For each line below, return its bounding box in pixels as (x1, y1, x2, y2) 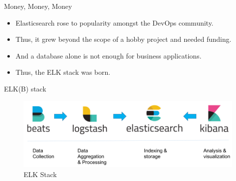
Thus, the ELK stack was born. (15, 67, 111, 77)
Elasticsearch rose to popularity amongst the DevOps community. (15, 17, 214, 28)
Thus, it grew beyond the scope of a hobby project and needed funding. (15, 34, 232, 44)
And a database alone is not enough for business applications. (15, 50, 202, 60)
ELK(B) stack (4, 83, 46, 93)
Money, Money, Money (4, 1, 72, 11)
